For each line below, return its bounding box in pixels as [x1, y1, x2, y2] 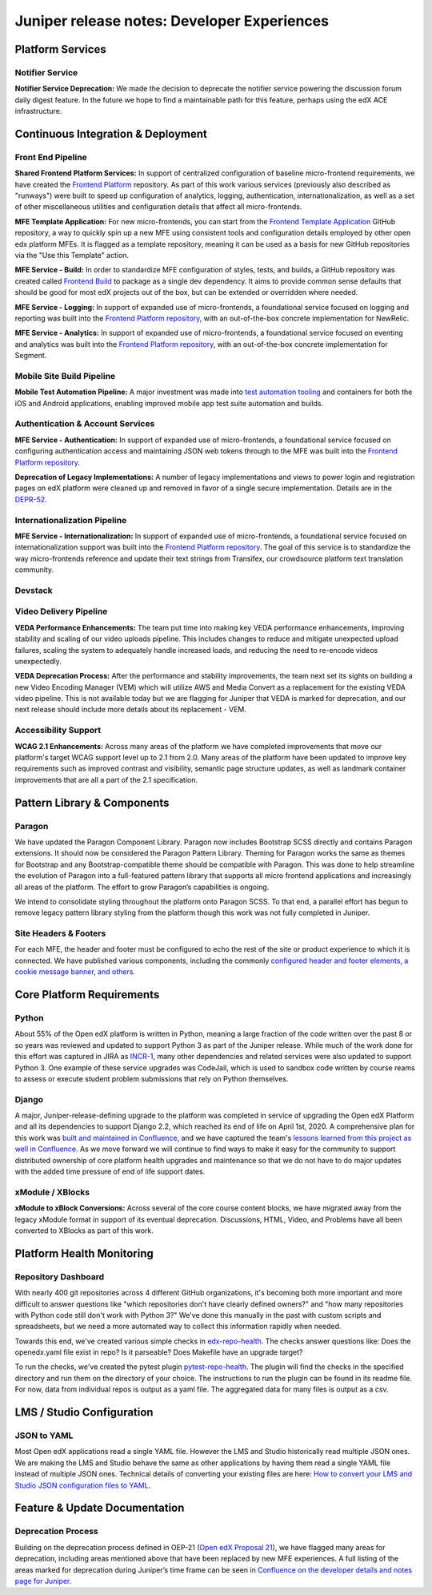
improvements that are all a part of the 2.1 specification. [14, 775, 198, 784]
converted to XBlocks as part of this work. [14, 1226, 154, 1235]
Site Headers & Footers [14, 928, 106, 939]
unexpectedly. [14, 656, 62, 666]
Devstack [14, 585, 53, 596]
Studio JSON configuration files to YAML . [14, 1480, 151, 1490]
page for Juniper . [14, 1576, 72, 1585]
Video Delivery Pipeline [14, 606, 108, 617]
